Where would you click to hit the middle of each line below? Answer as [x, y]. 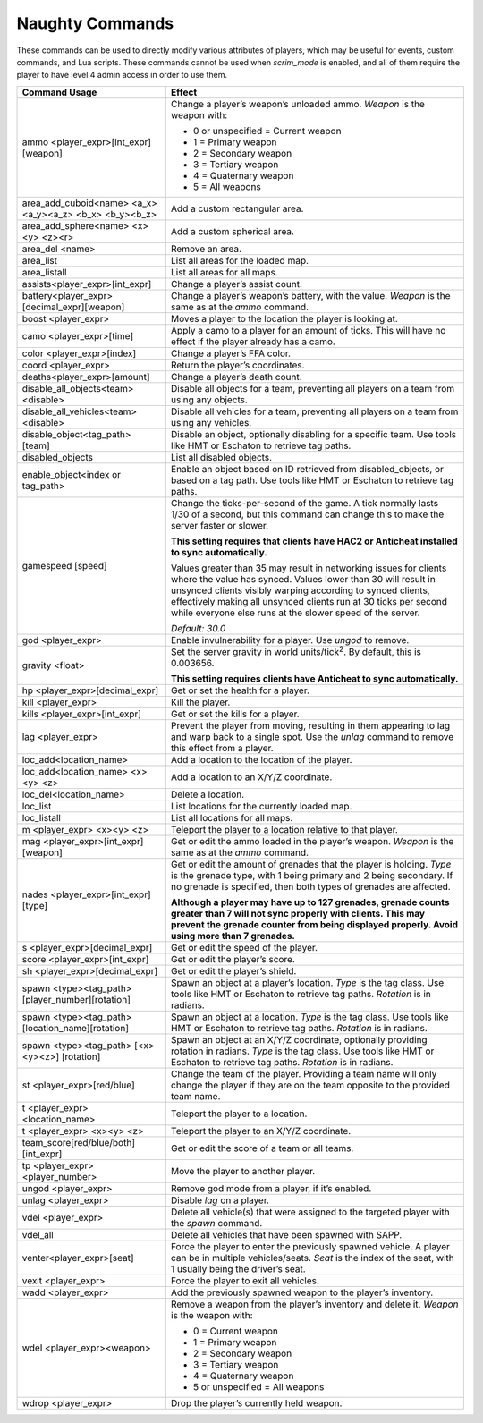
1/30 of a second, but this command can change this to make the [307, 514]
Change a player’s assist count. [237, 284]
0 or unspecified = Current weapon [267, 131]
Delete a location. [208, 794]
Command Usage [59, 92]
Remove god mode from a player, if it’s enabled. [271, 1189]
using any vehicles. [211, 422]
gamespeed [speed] [64, 565]
